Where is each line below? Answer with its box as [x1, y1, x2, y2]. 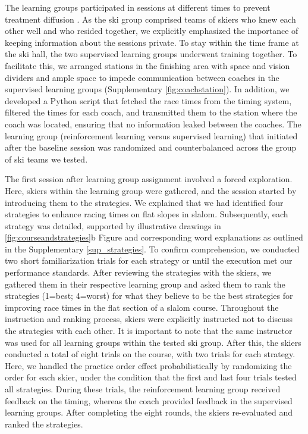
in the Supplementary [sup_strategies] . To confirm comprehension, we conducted [5, 242, 300, 255]
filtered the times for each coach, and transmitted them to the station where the [5, 106, 297, 118]
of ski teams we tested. [5, 152, 88, 165]
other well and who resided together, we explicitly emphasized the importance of [5, 24, 298, 37]
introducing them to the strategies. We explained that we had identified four [5, 196, 284, 208]
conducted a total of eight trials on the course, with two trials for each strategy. [5, 348, 296, 360]
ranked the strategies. [5, 417, 83, 430]
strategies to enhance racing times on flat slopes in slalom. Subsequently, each [5, 208, 288, 220]
